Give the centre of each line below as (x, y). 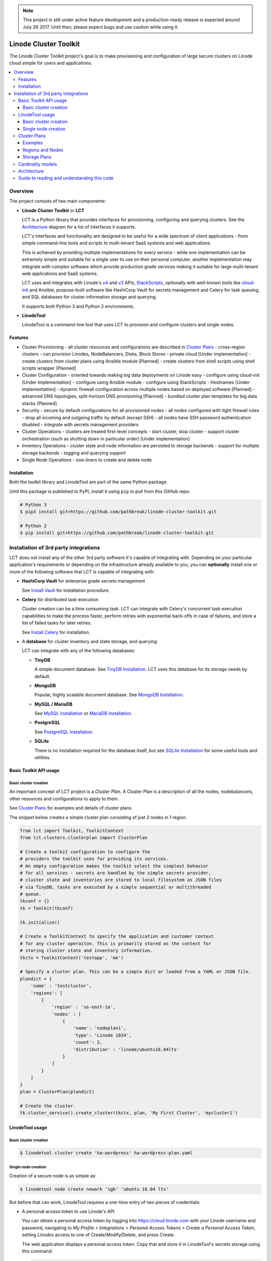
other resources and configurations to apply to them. (64, 798)
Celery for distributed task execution (60, 599)
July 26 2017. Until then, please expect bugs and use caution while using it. (101, 27)
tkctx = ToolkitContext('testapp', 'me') (72, 958)
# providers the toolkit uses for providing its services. (94, 859)
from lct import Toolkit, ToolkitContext (72, 830)
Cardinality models (38, 164)
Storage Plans (37, 157)
